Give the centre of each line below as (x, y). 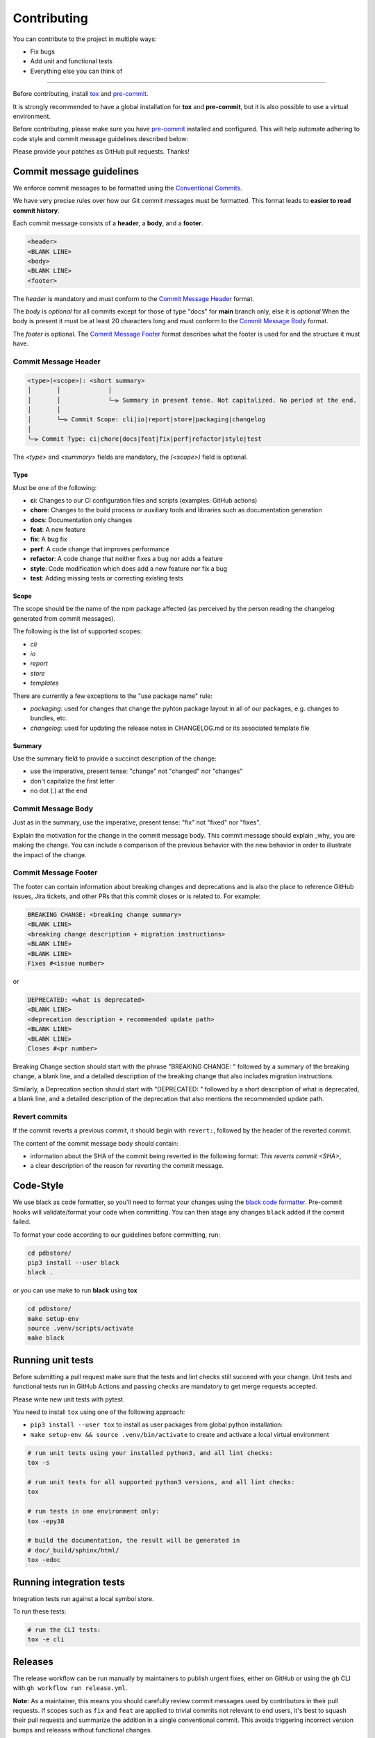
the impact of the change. (50, 854)
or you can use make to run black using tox (75, 1290)
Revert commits (40, 1116)
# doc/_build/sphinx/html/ (73, 1550)
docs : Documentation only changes (81, 520)
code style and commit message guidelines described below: (101, 138)
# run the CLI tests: (64, 1630)
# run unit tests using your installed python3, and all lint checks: (150, 1453)
